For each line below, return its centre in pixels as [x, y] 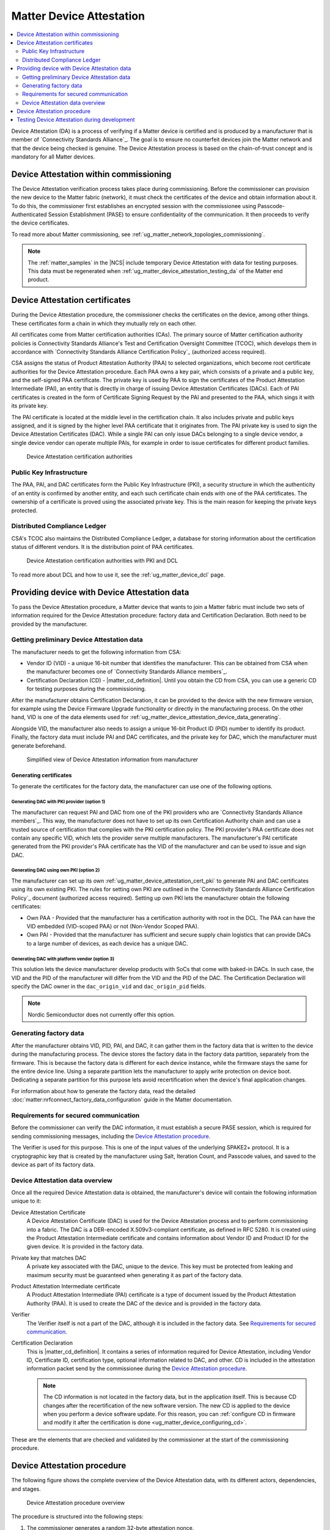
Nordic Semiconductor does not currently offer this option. [101, 1014]
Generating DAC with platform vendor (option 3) [63, 959]
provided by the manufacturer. [50, 624]
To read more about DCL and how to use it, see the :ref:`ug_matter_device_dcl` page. [118, 575]
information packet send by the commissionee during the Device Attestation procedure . [137, 1368]
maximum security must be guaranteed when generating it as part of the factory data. [134, 1275]
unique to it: [26, 1201]
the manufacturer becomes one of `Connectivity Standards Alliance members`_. [127, 672]
